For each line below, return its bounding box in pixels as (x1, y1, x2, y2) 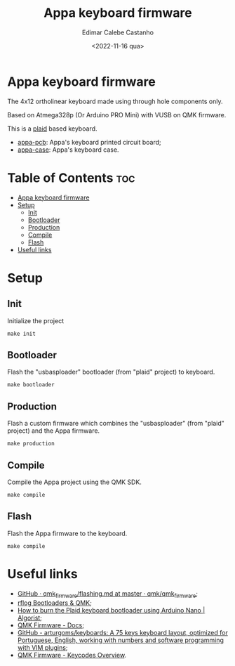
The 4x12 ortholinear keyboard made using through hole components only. (7, 97, 223, 105)
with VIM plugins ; (17, 643, 68, 651)
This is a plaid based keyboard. (7, 124, 98, 133)
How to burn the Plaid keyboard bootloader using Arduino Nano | (17, 606, 206, 614)
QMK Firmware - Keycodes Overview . (17, 651, 127, 659)
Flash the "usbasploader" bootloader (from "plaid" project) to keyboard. (7, 367, 215, 377)
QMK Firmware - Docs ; (17, 620, 84, 629)
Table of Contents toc (7, 170, 135, 185)
